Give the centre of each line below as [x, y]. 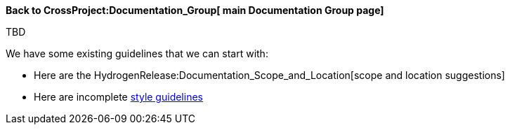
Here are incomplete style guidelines [118, 97]
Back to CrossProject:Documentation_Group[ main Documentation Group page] [195, 10]
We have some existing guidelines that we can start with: [137, 53]
